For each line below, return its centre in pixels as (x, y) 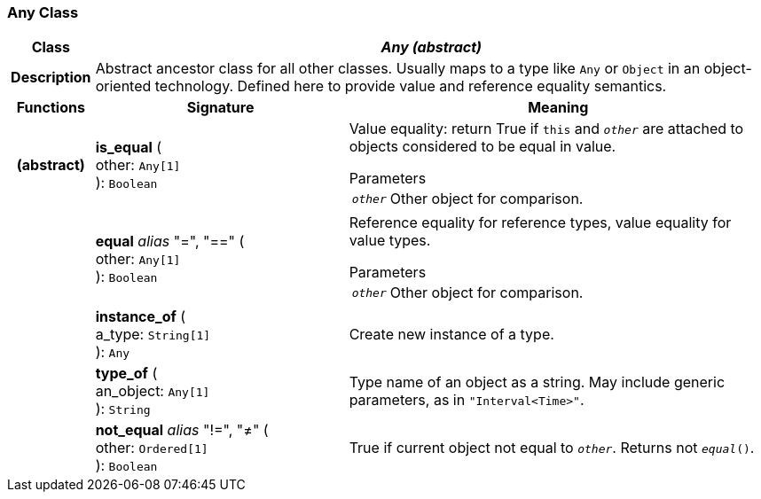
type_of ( (126, 374)
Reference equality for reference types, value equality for (540, 223)
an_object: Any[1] (153, 391)
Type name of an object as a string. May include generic (537, 382)
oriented (123, 86)
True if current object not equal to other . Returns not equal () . (552, 448)
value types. (390, 241)
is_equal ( (129, 148)
